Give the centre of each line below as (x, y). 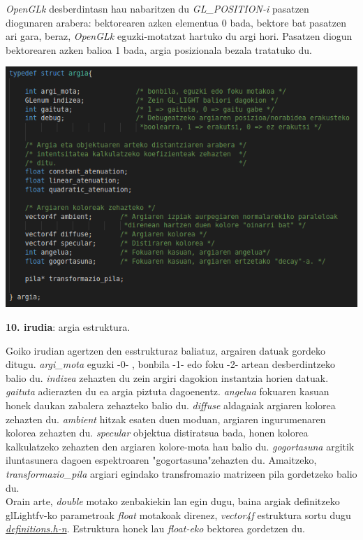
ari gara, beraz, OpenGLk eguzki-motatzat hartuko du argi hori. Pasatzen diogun (179, 36)
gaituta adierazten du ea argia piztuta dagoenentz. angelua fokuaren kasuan (168, 391)
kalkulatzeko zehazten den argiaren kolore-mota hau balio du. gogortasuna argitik (180, 446)
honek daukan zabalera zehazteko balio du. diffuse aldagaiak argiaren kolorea (171, 405)
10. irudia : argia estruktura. (68, 327)
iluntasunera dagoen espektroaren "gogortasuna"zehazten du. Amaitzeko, (161, 460)
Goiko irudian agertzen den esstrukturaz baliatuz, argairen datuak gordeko (165, 350)
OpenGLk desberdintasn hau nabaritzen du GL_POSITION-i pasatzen (157, 8)
